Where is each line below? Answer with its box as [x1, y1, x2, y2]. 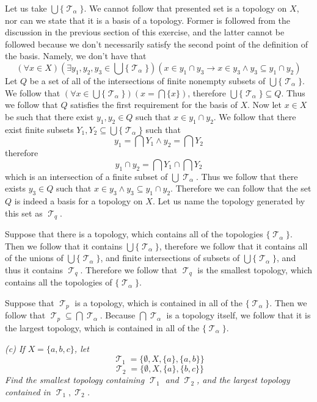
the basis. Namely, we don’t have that [5, 49, 147, 62]
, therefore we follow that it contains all [159, 239, 308, 252]
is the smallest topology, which [197, 263, 313, 276]
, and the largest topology [196, 373, 290, 386]
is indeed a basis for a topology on [14, 195, 143, 207]
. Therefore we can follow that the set [170, 182, 312, 195]
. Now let [247, 98, 282, 111]
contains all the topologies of [5, 276, 112, 289]
